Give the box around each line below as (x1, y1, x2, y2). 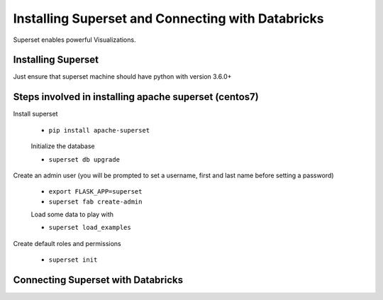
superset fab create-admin (48, 197, 143, 206)
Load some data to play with (30, 210, 113, 219)
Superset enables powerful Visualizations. (13, 35, 136, 44)
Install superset (13, 110, 58, 118)
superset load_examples (48, 223, 131, 232)
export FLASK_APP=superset (48, 188, 143, 196)
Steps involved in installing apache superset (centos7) (13, 91, 259, 103)
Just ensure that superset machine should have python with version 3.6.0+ (13, 72, 232, 81)
